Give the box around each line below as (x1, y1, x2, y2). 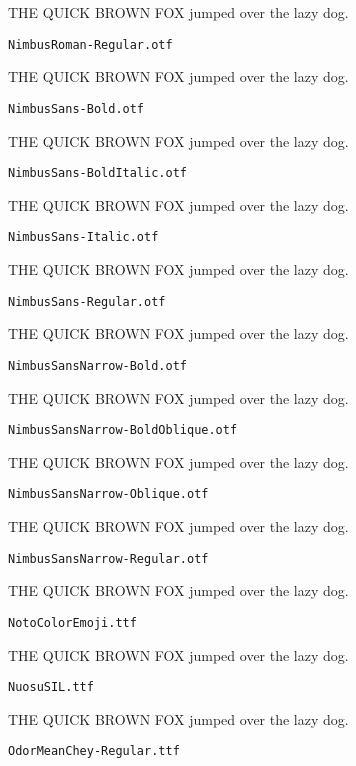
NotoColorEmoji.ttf (8, 615, 137, 630)
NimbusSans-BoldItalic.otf (8, 166, 187, 181)
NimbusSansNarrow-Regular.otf (8, 551, 209, 566)
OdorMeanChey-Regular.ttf (8, 744, 180, 759)
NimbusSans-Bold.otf (8, 101, 145, 116)
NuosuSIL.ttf (8, 680, 94, 695)
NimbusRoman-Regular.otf (8, 37, 173, 52)
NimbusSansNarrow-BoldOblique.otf (8, 423, 238, 438)
